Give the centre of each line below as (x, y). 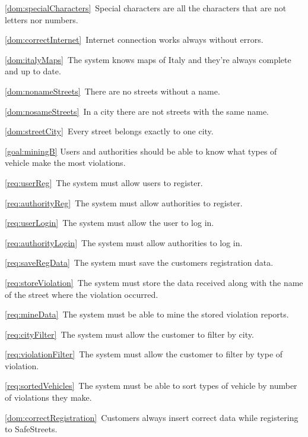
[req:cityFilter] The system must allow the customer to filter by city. (129, 334)
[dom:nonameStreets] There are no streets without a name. (112, 91)
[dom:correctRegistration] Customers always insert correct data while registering (152, 417)
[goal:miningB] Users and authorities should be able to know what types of (141, 151)
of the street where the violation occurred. (82, 294)
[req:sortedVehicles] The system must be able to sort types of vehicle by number (151, 386)
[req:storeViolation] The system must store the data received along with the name (154, 282)
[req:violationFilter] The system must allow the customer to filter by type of (144, 354)
